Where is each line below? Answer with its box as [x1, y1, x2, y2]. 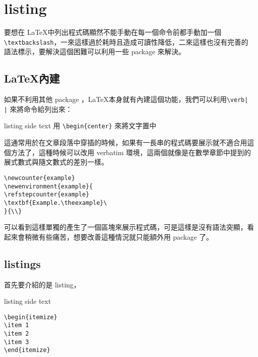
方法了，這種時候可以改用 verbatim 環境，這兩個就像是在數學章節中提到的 [10, 147, 251, 157]
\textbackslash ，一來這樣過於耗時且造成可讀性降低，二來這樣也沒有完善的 [4, 36, 249, 47]
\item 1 [4, 322, 29, 329]
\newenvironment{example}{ [4, 182, 93, 190]
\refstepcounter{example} [4, 191, 89, 198]
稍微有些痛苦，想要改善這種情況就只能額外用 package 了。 [24, 231, 213, 242]
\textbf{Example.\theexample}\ [4, 199, 107, 206]
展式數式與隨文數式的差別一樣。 [4, 157, 108, 167]
